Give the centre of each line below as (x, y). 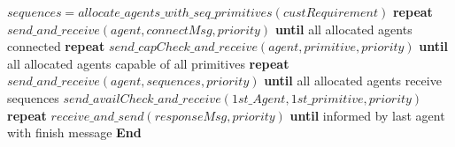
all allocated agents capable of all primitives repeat (148, 63)
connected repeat (56, 46)
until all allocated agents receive (353, 81)
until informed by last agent (367, 115)
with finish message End (74, 132)
